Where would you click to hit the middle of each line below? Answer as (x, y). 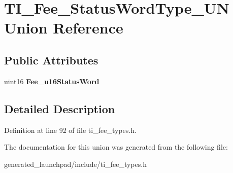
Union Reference (64, 28)
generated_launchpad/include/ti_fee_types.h (75, 164)
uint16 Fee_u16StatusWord (52, 81)
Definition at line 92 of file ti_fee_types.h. (70, 130)
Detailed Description (60, 108)
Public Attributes (51, 60)
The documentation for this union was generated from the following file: (116, 147)
